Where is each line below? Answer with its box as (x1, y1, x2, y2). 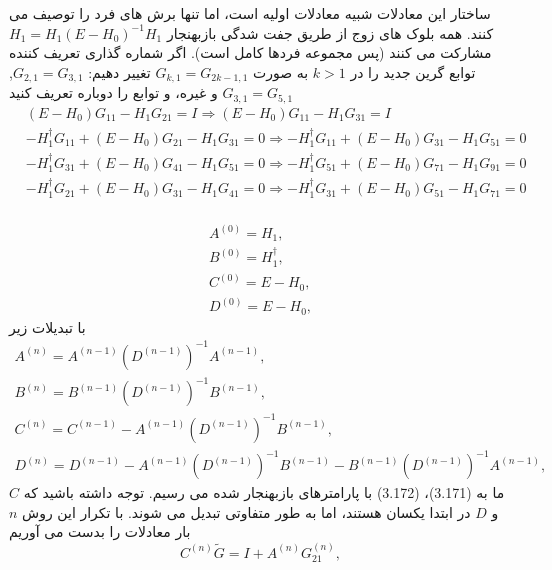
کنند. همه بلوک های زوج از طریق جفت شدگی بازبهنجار (166, 22, 494, 43)
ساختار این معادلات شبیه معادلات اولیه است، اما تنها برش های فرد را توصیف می (9, 3, 491, 23)
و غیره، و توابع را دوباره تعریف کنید (9, 82, 218, 103)
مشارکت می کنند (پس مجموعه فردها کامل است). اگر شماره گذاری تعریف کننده (9, 42, 492, 63)
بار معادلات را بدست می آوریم (9, 521, 191, 542)
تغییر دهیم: (88, 61, 151, 82)
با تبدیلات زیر (9, 316, 86, 337)
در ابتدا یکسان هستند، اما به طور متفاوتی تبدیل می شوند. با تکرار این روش (22, 501, 471, 522)
